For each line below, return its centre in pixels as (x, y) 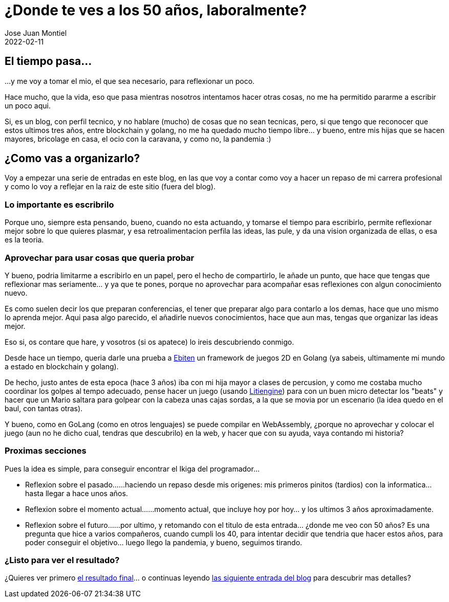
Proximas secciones (46, 451)
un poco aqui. (28, 105)
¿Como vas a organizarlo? (72, 159)
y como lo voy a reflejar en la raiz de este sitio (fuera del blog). (110, 187)
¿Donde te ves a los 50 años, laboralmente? (156, 10)
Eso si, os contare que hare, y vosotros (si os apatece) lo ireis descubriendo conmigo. (149, 342)
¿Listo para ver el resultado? (62, 560)
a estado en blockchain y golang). (62, 366)
